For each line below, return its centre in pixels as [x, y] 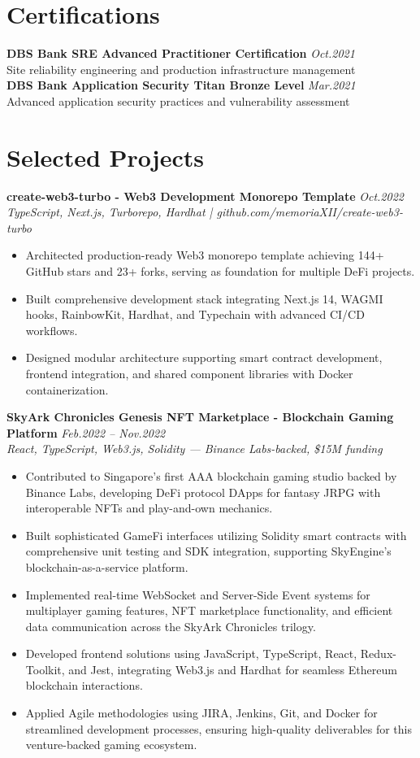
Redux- [378, 653]
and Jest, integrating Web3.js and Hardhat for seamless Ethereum [233, 669]
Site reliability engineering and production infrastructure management [181, 69]
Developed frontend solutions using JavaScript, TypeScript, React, [191, 653]
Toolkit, [45, 669]
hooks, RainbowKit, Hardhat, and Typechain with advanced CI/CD [195, 314]
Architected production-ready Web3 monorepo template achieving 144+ [205, 255]
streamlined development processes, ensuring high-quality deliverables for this [219, 728]
